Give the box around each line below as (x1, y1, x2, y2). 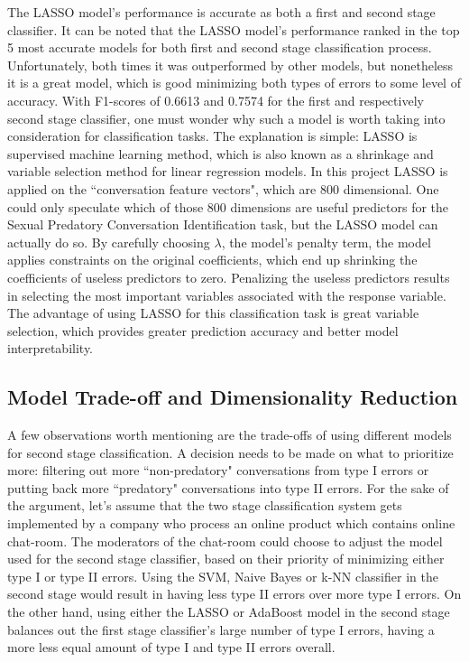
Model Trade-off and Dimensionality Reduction (7, 383, 458, 411)
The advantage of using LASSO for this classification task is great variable (7, 303, 419, 322)
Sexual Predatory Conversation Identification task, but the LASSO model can (7, 215, 438, 234)
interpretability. (7, 339, 94, 358)
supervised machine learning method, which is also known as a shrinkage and (7, 144, 434, 163)
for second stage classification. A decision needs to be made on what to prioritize (7, 443, 454, 462)
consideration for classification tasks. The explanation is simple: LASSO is (7, 126, 418, 145)
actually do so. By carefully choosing (7, 232, 210, 251)
